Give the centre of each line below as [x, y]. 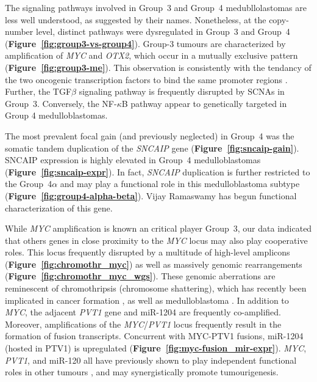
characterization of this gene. [59, 208]
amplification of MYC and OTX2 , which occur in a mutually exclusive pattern [151, 55]
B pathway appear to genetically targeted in [204, 103]
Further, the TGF [38, 91]
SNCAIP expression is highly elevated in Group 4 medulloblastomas [133, 160]
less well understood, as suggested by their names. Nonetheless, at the [136, 19]
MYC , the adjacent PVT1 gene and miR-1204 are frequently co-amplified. [143, 312]
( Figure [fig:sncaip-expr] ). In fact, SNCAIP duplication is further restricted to [158, 171]
